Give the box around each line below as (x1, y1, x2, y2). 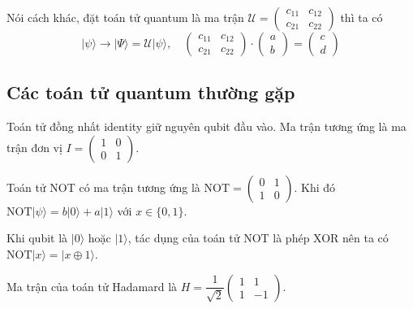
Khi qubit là (6, 229, 68, 246)
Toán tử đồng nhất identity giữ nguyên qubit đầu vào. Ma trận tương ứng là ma (6, 118, 407, 135)
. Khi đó (294, 178, 336, 195)
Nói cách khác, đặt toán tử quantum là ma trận (6, 9, 244, 25)
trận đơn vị (6, 138, 62, 155)
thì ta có (340, 9, 383, 25)
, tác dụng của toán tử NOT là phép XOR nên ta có (127, 229, 389, 246)
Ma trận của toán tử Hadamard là (6, 277, 178, 294)
